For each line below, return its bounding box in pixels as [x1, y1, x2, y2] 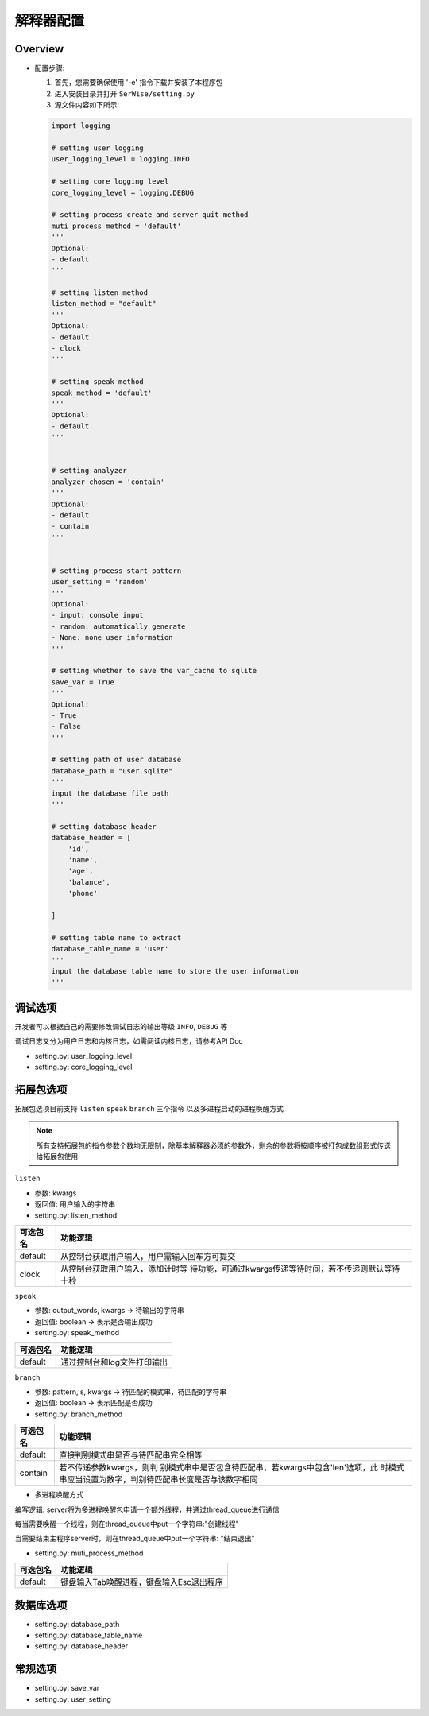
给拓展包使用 [36, 1152, 79, 1161]
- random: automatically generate [51, 622, 186, 631]
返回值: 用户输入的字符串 [34, 1199, 115, 1209]
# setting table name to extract [51, 933, 182, 942]
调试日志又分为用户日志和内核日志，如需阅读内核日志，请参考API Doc [14, 1036, 243, 1046]
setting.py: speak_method [34, 1328, 120, 1338]
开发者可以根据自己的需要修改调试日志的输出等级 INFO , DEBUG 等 [14, 1021, 228, 1031]
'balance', [68, 877, 110, 886]
